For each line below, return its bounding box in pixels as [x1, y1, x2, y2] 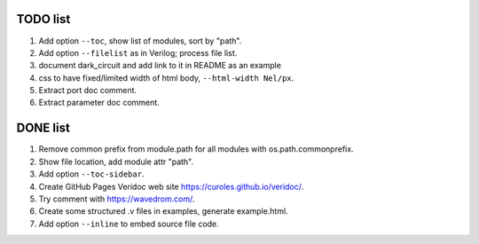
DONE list [16, 121, 70, 136]
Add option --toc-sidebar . [38, 169, 145, 179]
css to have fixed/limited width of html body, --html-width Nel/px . [38, 72, 294, 83]
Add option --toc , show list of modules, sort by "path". [38, 35, 242, 46]
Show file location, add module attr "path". [38, 156, 194, 167]
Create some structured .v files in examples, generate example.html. [38, 206, 288, 216]
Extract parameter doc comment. [38, 98, 160, 108]
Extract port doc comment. [38, 85, 137, 96]
